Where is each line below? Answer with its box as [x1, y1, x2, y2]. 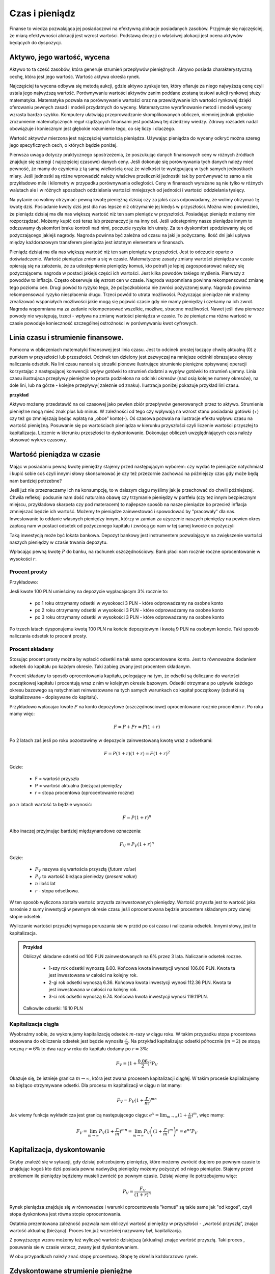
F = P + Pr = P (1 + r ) [114, 724, 160, 730]
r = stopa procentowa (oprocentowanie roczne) [35, 790, 134, 796]
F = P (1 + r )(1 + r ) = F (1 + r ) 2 [103, 750, 170, 756]
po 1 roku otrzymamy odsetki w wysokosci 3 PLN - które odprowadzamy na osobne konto [35, 600, 224, 606]
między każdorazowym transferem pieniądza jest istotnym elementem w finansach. [9, 240, 184, 246]
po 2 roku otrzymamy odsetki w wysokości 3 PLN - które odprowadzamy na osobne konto [35, 607, 224, 614]
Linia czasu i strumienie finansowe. [9, 333, 124, 342]
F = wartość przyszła [35, 775, 79, 782]
